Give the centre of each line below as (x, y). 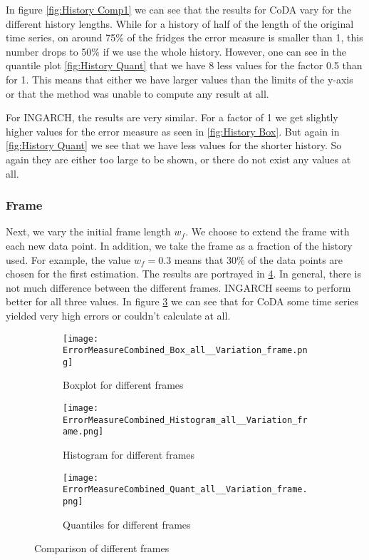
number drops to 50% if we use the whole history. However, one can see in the (176, 51)
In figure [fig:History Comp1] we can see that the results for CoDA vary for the (178, 9)
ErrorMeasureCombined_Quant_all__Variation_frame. (185, 490)
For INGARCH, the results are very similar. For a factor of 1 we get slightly (172, 117)
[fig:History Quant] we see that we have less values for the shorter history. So (174, 145)
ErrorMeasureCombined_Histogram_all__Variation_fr (185, 420)
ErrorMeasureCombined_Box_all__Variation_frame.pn (185, 351)
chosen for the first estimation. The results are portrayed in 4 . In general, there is (183, 274)
